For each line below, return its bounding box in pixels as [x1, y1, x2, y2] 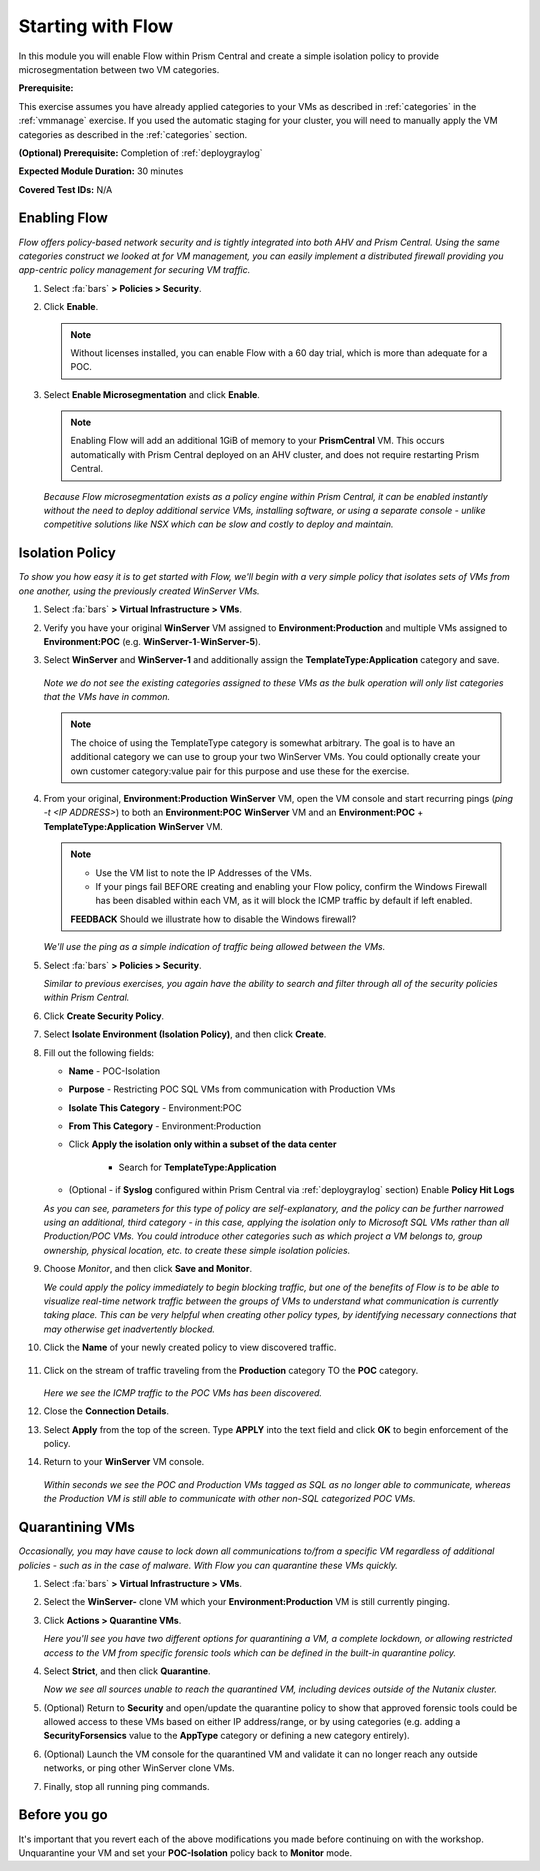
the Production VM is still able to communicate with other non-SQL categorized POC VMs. [43, 1493, 416, 1505]
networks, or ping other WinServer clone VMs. [43, 1762, 235, 1774]
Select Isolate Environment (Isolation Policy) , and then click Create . [43, 1028, 327, 1040]
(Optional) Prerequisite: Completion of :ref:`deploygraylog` [18, 146, 264, 159]
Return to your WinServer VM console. [43, 1456, 205, 1468]
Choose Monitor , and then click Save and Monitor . [43, 1263, 253, 1275]
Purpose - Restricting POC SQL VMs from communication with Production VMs [68, 1083, 396, 1095]
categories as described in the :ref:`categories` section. [18, 128, 248, 140]
